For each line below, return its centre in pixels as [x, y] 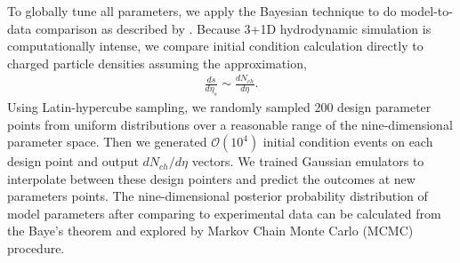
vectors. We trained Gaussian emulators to [308, 161]
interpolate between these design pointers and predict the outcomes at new [211, 178]
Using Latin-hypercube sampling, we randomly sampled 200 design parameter [219, 106]
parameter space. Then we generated [107, 142]
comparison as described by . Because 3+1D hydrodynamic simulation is [233, 28]
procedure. [36, 248]
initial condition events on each [348, 142]
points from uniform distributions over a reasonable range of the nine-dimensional [230, 124]
